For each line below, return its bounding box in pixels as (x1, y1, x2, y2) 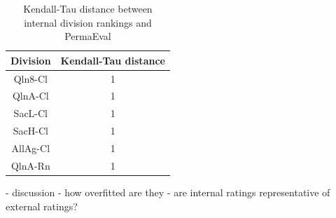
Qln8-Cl (13, 71, 48, 86)
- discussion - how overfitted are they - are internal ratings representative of (6, 184, 330, 199)
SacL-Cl (13, 106, 48, 121)
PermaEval (64, 29, 111, 43)
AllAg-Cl (11, 141, 50, 155)
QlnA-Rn (10, 158, 50, 172)
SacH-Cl (13, 123, 48, 138)
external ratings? (6, 198, 78, 213)
